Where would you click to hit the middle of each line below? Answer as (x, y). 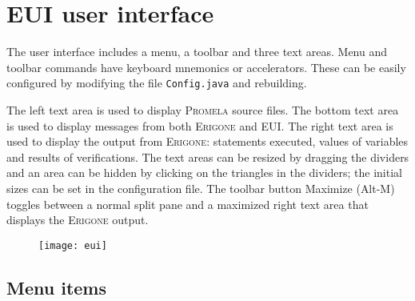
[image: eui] (73, 245)
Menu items (57, 287)
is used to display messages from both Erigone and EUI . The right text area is (200, 125)
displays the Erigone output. (78, 220)
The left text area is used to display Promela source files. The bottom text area (203, 109)
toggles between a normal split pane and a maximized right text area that (188, 204)
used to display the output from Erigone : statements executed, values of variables (207, 141)
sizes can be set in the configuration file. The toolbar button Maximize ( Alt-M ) (201, 188)
